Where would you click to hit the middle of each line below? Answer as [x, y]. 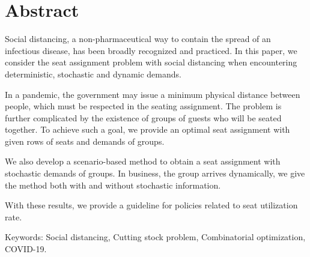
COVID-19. [26, 249]
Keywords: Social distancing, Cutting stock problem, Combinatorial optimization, [155, 237]
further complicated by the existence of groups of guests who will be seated [143, 117]
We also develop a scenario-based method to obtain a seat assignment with [143, 161]
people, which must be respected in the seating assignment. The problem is [143, 106]
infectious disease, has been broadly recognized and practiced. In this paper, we [151, 50]
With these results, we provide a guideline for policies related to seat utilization [151, 205]
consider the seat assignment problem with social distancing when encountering [151, 62]
